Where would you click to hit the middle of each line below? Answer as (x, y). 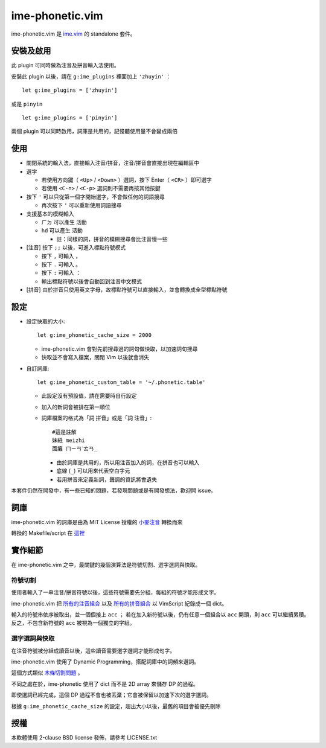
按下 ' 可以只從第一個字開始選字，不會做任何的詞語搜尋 (96, 197)
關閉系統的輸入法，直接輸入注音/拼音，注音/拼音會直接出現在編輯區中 (113, 163)
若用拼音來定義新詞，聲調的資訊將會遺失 (107, 479)
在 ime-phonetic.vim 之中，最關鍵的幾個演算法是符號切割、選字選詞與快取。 (106, 565)
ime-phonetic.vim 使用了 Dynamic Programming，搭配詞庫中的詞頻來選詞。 (105, 662)
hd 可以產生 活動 (62, 231)
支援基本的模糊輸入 (50, 214)
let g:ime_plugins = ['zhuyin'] (70, 90)
